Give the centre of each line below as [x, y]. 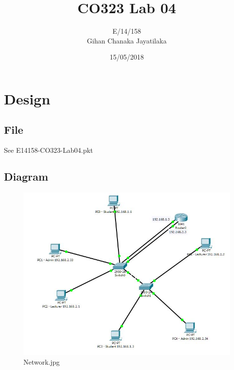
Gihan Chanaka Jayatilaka [127, 40]
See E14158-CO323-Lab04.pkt [49, 150]
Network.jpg [42, 361]
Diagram [26, 176]
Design [27, 98]
